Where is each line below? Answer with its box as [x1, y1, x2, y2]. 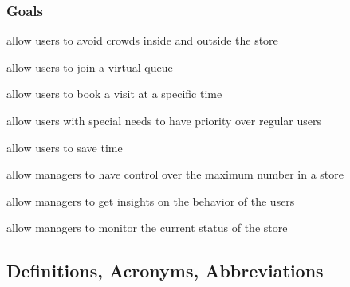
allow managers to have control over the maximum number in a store [6, 166, 344, 183]
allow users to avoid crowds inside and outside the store [6, 32, 278, 49]
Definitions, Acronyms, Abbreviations [6, 258, 324, 283]
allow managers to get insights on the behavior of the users [6, 192, 295, 209]
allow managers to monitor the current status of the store [6, 219, 288, 236]
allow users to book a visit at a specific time [6, 85, 222, 102]
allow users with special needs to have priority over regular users [6, 112, 322, 128]
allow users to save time [6, 139, 123, 155]
